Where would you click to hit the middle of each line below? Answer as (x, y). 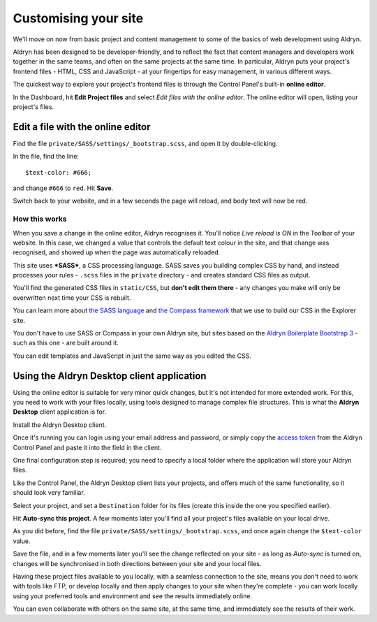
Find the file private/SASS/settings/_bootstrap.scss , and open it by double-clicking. (145, 143)
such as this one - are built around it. (66, 343)
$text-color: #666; (59, 172)
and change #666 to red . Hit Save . (63, 188)
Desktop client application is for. (60, 412)
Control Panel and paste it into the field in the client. (87, 447)
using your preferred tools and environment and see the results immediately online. (133, 596)
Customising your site (78, 18)
